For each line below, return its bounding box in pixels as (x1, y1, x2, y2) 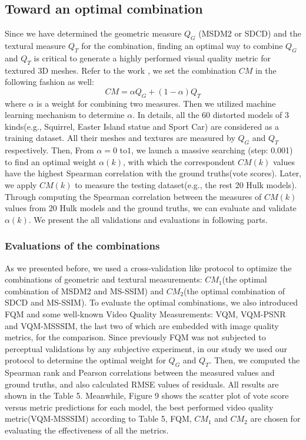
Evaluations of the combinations (5, 238, 160, 253)
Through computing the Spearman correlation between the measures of (5, 190, 262, 202)
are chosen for (250, 412, 301, 425)
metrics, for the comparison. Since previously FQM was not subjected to (5, 331, 266, 343)
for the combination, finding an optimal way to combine (81, 40, 283, 51)
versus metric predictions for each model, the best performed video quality (5, 400, 274, 413)
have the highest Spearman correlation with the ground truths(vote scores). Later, (5, 167, 302, 179)
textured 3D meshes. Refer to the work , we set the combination (5, 64, 237, 76)
